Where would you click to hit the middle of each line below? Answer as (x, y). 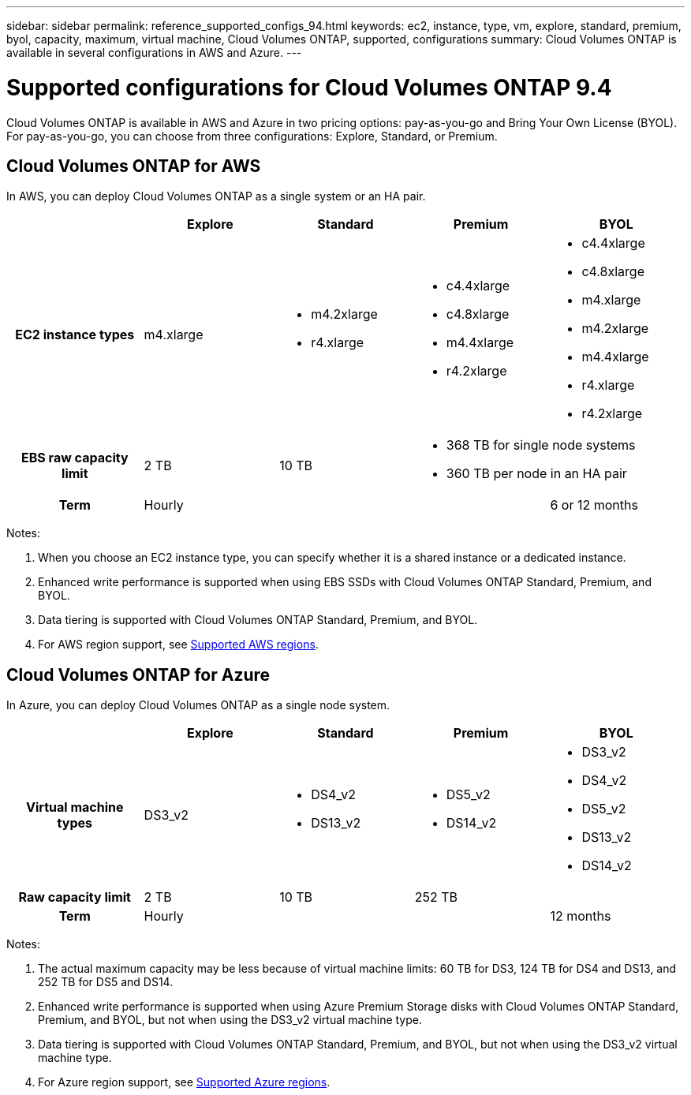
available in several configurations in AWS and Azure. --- (154, 52)
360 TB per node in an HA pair (536, 474)
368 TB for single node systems (541, 445)
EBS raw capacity (75, 458)
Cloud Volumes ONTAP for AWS (134, 166)
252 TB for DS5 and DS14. (106, 982)
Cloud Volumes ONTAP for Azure (138, 675)
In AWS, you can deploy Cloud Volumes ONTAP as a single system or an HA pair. (216, 196)
